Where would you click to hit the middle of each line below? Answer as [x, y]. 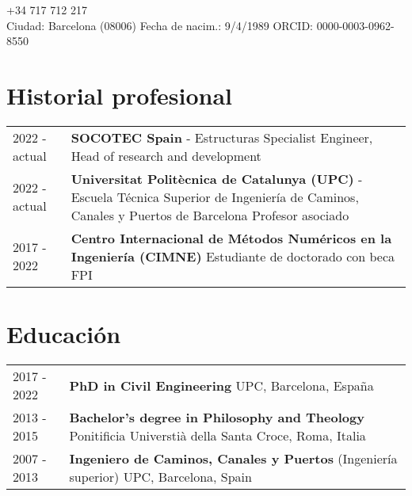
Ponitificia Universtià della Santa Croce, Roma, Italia [217, 436]
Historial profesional [120, 95]
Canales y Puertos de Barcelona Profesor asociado [210, 215]
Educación [64, 334]
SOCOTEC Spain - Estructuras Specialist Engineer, [222, 137]
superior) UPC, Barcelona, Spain [160, 477]
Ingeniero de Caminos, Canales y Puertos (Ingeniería [233, 459]
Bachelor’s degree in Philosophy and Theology [217, 418]
